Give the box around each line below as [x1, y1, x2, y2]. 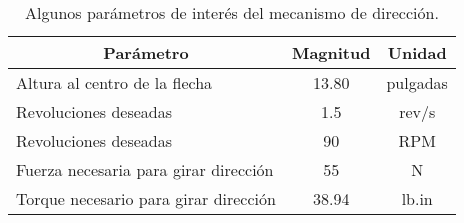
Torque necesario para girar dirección [16, 187, 276, 210]
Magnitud [291, 41, 371, 64]
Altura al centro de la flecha [16, 71, 213, 94]
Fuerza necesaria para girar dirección [16, 158, 274, 181]
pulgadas [386, 71, 448, 94]
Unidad [387, 41, 447, 64]
